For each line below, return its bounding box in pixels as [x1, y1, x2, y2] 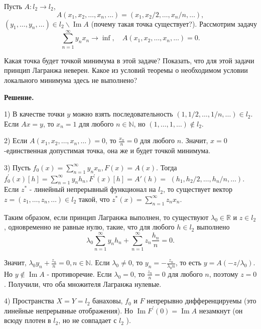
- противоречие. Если [47, 268, 112, 279]
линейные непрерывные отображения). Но [4, 305, 133, 315]
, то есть [175, 257, 202, 267]
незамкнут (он [199, 305, 243, 315]
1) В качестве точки [4, 108, 65, 119]
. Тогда [156, 162, 177, 172]
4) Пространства [4, 295, 54, 306]
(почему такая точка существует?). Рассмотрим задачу [91, 18, 257, 29]
